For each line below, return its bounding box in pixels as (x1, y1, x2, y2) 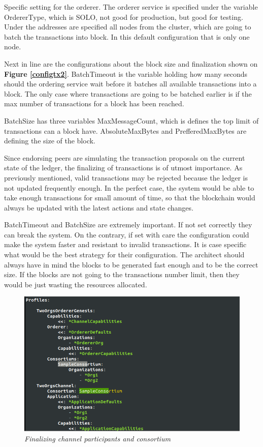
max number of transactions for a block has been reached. (4, 98, 184, 109)
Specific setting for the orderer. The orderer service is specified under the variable (4, 2, 258, 12)
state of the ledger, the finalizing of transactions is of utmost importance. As (4, 162, 243, 173)
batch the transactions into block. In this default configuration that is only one (4, 31, 250, 42)
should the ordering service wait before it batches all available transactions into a (4, 78, 257, 89)
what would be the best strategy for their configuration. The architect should (4, 249, 245, 260)
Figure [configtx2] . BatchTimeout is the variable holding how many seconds (4, 68, 247, 79)
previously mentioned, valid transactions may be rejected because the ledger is (4, 172, 248, 183)
